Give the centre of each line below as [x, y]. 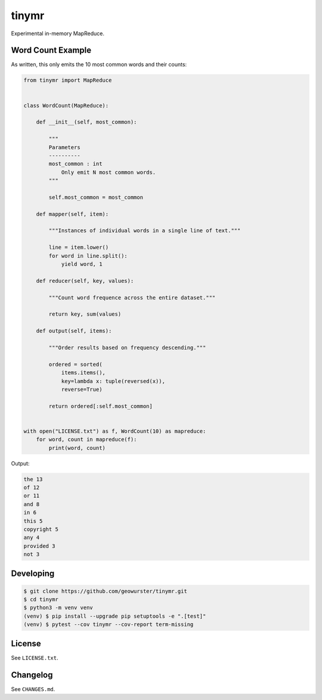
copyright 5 [41, 529]
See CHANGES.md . [33, 689]
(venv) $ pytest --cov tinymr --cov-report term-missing [109, 625]
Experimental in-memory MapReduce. [58, 33]
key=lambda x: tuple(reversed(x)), [113, 381]
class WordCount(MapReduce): [66, 105]
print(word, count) [77, 448]
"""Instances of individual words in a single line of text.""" [145, 231]
